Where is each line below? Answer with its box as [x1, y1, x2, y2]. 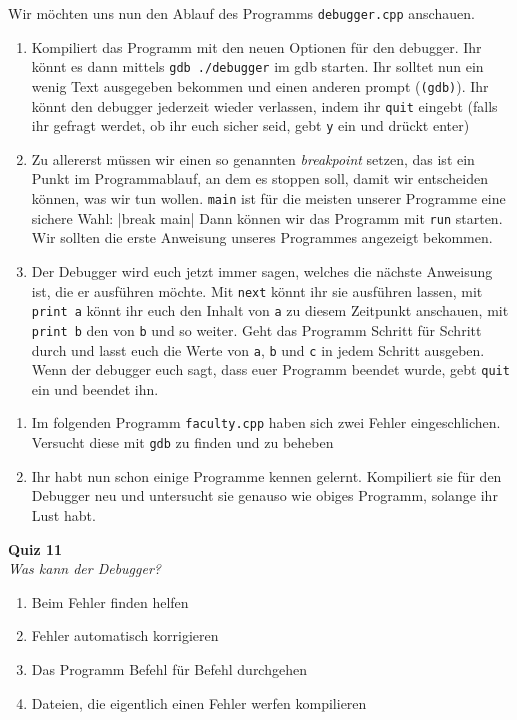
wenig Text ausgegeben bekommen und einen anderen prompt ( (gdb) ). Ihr [31, 75, 489, 96]
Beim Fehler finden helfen [31, 591, 189, 612]
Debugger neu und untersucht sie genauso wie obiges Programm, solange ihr [31, 485, 498, 506]
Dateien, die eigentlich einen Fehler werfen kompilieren [31, 692, 367, 713]
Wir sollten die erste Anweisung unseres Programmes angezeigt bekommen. [31, 227, 493, 248]
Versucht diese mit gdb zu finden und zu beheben [31, 432, 334, 453]
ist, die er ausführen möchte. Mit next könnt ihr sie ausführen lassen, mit [31, 280, 483, 301]
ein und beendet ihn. [31, 378, 159, 399]
